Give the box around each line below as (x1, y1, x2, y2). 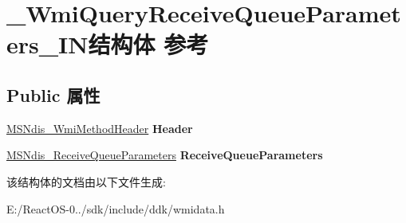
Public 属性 (6, 82, 101, 107)
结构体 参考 (88, 28, 209, 61)
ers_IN (6, 28, 89, 61)
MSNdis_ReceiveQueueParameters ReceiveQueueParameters (6, 147, 323, 163)
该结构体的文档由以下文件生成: (6, 173, 166, 190)
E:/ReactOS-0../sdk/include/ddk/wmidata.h (6, 200, 225, 217)
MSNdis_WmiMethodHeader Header (6, 119, 193, 136)
